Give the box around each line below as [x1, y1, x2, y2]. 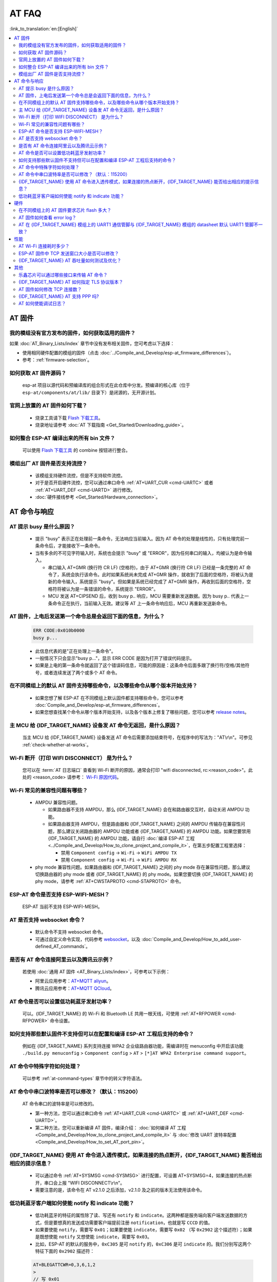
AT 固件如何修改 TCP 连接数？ [18, 286, 82, 292]
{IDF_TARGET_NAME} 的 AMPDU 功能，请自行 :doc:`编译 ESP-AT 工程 [48, 835, 195, 841]
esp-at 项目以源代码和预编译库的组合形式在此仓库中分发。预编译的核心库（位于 [22, 382, 190, 388]
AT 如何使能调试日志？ [18, 301, 66, 307]
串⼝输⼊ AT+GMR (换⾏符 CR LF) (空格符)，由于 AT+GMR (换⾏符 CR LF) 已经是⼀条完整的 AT [48, 564, 245, 570]
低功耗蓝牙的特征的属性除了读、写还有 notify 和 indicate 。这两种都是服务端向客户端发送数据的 [35, 1212, 243, 1218]
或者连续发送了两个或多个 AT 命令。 [44, 669, 120, 675]
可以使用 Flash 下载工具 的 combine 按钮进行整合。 [22, 447, 130, 453]
